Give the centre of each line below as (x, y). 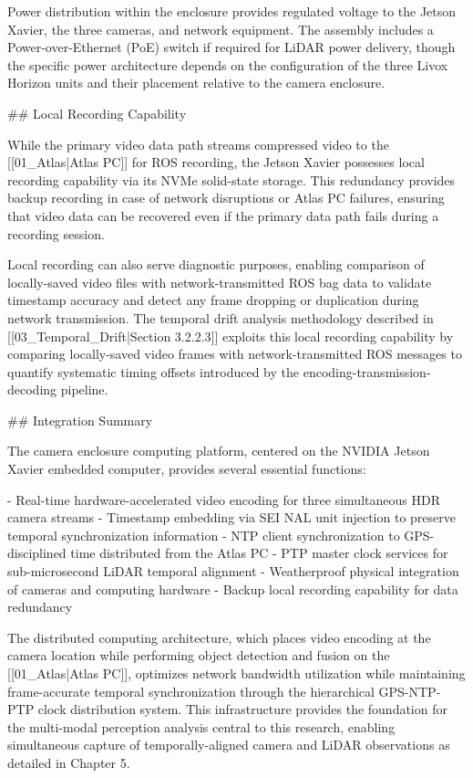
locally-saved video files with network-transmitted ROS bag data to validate (220, 282)
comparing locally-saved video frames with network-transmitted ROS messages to (235, 354)
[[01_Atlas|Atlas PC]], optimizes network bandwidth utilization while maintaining (236, 673)
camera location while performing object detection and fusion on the (199, 655)
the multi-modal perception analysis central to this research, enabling (201, 726)
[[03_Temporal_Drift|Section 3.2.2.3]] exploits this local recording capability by (231, 336)
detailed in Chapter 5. (69, 762)
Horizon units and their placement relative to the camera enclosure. (196, 83)
